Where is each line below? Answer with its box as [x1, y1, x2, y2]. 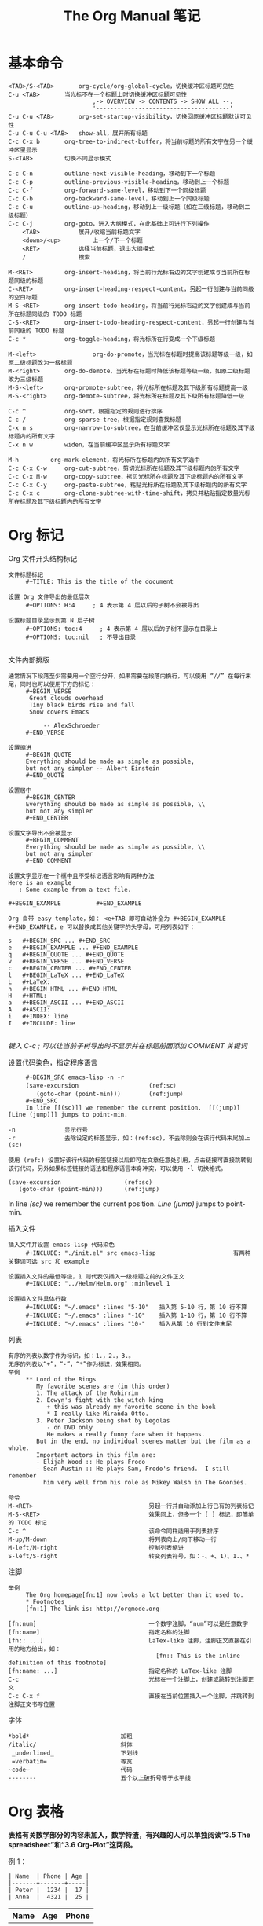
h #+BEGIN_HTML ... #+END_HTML [8, 985, 118, 992]
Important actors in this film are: [36, 1451, 156, 1458]
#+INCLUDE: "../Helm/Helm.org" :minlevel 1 [25, 1279, 170, 1287]
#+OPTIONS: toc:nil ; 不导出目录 [25, 633, 136, 641]
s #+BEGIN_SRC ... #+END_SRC [8, 937, 111, 945]
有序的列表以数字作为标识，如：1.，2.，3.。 [8, 1352, 135, 1359]
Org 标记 [8, 526, 64, 545]
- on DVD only [46, 1423, 93, 1431]
